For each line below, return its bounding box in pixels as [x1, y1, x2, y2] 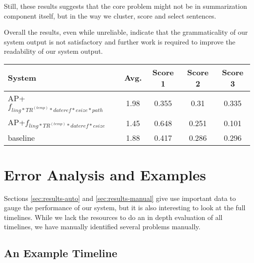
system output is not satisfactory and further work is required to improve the [4, 36, 235, 46]
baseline [8, 132, 35, 144]
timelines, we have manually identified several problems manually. [4, 221, 201, 232]
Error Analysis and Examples [4, 164, 206, 184]
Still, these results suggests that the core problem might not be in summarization [4, 1, 247, 11]
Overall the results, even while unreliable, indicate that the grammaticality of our [4, 27, 248, 37]
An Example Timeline [4, 245, 117, 261]
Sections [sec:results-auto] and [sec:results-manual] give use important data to [4, 193, 236, 203]
